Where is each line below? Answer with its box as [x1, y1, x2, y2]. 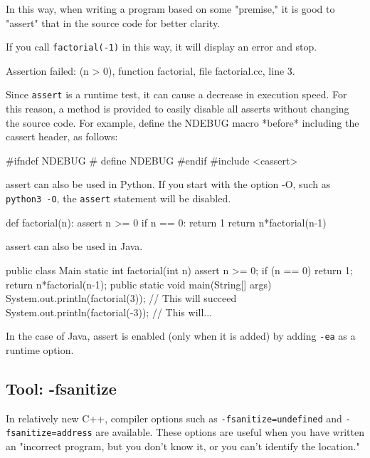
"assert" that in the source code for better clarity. [6, 15, 220, 30]
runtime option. [6, 342, 74, 357]
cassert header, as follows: [6, 129, 118, 144]
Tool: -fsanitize [6, 377, 117, 399]
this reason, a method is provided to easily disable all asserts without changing [6, 101, 349, 116]
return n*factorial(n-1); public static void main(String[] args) [6, 276, 272, 291]
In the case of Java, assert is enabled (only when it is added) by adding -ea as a [6, 328, 356, 343]
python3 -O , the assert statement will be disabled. [6, 191, 231, 206]
